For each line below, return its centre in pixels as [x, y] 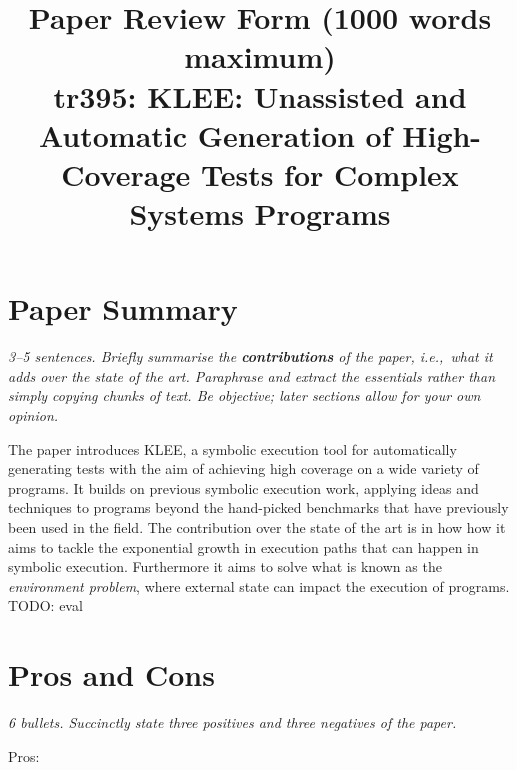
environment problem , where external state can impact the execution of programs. [259, 585]
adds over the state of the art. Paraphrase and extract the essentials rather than [252, 375]
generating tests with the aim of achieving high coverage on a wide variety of [243, 468]
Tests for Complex [329, 173]
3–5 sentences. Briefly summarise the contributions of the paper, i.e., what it [250, 356]
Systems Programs [260, 213]
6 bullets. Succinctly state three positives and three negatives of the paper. [232, 722]
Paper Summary [123, 308]
